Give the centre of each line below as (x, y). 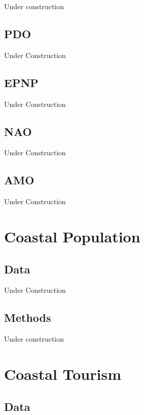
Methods (28, 317)
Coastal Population (72, 236)
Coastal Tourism (63, 373)
